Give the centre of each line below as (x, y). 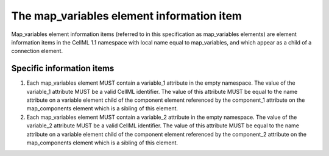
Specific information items (63, 69)
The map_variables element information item (126, 16)
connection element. (37, 51)
